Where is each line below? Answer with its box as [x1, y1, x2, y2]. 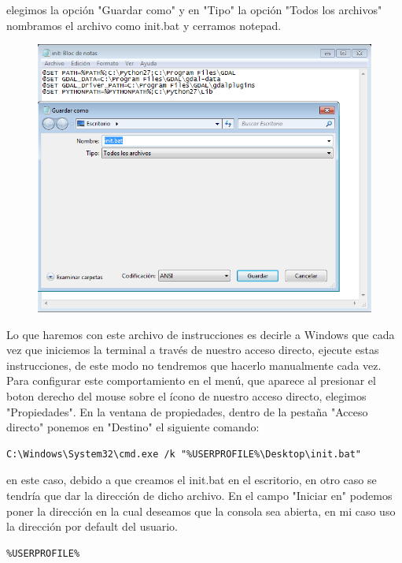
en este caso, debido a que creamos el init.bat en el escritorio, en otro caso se [6, 472, 377, 488]
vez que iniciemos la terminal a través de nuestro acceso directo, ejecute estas [6, 341, 379, 358]
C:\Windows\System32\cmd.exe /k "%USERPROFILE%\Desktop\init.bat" [6, 448, 362, 460]
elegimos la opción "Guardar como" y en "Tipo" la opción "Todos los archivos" [6, 2, 382, 17]
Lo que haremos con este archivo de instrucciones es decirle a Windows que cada [6, 326, 395, 342]
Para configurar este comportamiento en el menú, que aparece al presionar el [6, 372, 376, 389]
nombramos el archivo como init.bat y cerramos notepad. [6, 17, 282, 33]
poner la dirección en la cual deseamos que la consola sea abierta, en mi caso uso [6, 502, 396, 519]
